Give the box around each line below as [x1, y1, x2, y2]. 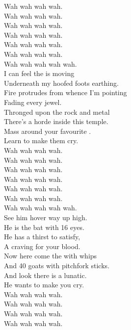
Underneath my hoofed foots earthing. [4, 77, 119, 88]
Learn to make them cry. [4, 135, 79, 146]
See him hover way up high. [4, 212, 87, 223]
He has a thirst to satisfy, [4, 231, 80, 242]
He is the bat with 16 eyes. [4, 222, 84, 232]
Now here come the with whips [4, 251, 97, 261]
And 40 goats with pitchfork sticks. [4, 260, 109, 271]
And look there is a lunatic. [4, 270, 87, 280]
